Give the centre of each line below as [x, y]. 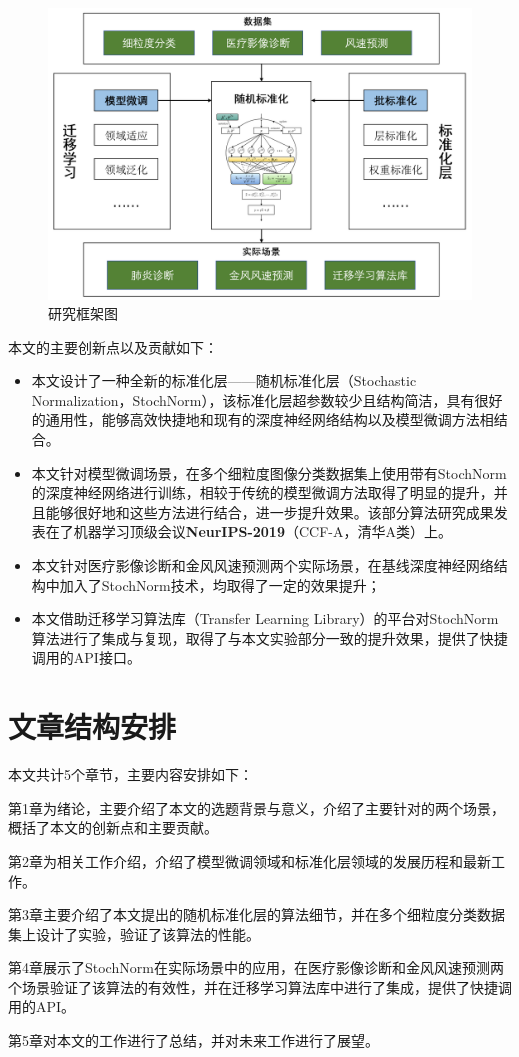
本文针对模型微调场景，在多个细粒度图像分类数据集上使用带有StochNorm [269, 472]
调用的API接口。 [86, 657]
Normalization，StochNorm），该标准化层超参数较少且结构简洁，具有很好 [267, 399]
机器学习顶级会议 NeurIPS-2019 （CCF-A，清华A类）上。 [263, 531]
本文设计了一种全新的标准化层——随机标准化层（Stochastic [224, 380]
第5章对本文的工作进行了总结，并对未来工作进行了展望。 [193, 1040]
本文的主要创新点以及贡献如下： [113, 346]
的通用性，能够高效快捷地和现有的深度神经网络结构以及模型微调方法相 [262, 419]
